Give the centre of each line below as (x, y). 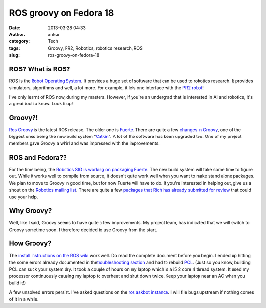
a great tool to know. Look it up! (41, 104)
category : (19, 41)
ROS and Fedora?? (38, 157)
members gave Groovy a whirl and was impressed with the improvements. (84, 143)
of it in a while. (24, 299)
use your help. (24, 197)
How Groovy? (30, 244)
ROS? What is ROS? (40, 69)
